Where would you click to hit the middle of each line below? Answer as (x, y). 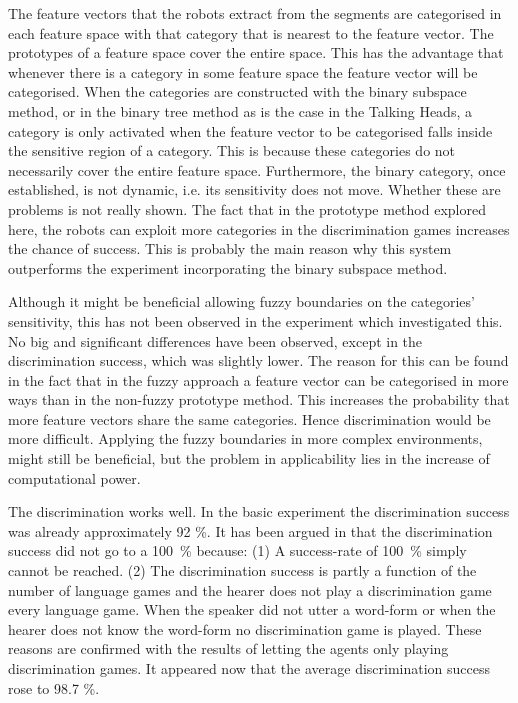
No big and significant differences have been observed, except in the (215, 340)
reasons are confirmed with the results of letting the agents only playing (228, 648)
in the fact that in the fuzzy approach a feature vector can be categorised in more (258, 379)
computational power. (74, 477)
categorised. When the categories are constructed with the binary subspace (237, 91)
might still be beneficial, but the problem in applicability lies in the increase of (249, 458)
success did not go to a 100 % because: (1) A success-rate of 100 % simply (237, 550)
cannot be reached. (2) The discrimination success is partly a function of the (242, 570)
